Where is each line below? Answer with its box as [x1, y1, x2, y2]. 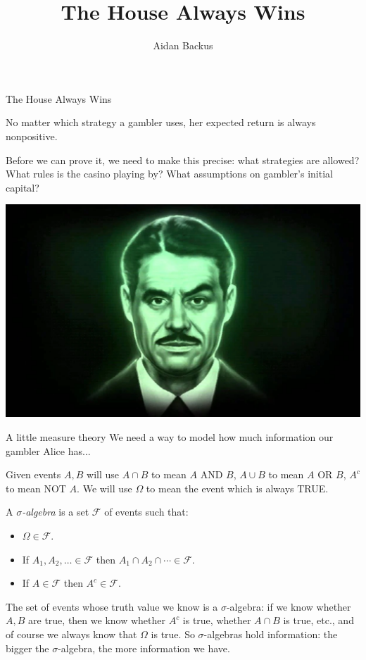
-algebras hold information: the [203, 627, 338, 642]
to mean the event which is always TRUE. [146, 480, 329, 495]
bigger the [6, 640, 49, 655]
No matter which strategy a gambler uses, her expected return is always [6, 115, 316, 130]
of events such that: [104, 504, 189, 519]
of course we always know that [6, 627, 137, 642]
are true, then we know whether [28, 613, 165, 628]
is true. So [151, 627, 195, 642]
